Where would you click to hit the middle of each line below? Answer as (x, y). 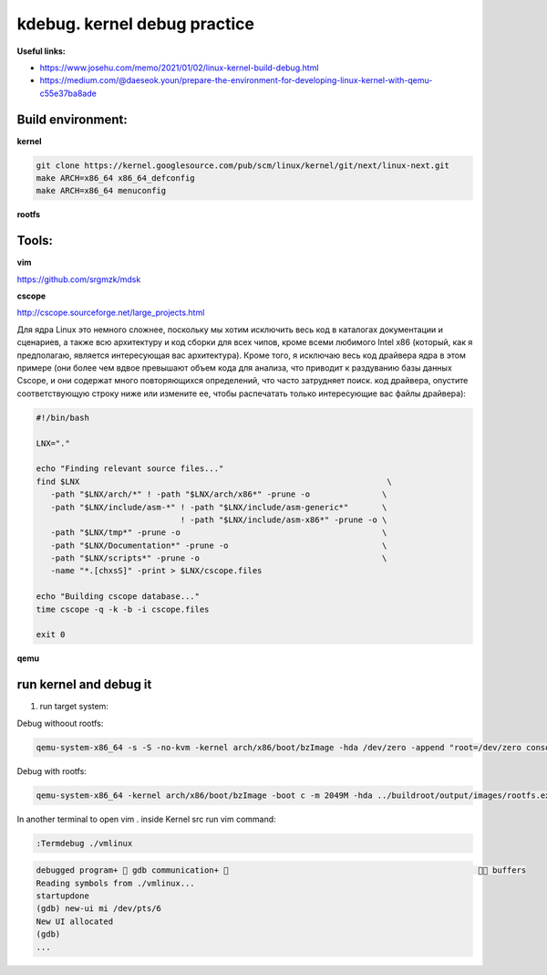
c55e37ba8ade (68, 93)
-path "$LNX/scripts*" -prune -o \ (219, 558)
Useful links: (41, 51)
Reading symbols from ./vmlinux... (115, 883)
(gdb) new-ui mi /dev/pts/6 (98, 909)
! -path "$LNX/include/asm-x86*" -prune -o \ (284, 519)
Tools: (35, 241)
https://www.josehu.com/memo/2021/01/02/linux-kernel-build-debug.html (179, 68)
